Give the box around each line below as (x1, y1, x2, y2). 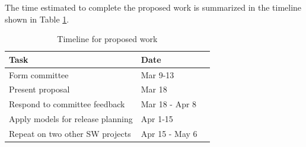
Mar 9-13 (141, 68, 174, 81)
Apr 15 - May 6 (141, 127, 197, 139)
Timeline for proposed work (57, 33, 158, 45)
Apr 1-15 (141, 113, 173, 125)
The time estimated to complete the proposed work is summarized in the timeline (5, 1, 302, 13)
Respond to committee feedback (9, 98, 125, 110)
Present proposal (9, 83, 70, 95)
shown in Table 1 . (5, 12, 69, 25)
